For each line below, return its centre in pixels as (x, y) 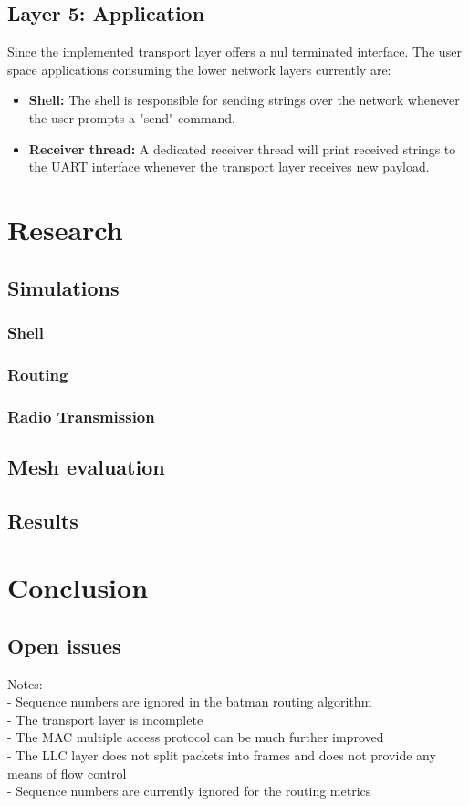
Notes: (25, 683)
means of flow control (67, 773)
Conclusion (78, 587)
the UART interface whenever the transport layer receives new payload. (229, 167)
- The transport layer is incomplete (105, 719)
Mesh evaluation (86, 466)
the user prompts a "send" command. (132, 117)
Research (65, 229)
